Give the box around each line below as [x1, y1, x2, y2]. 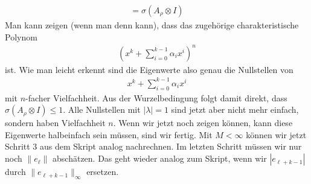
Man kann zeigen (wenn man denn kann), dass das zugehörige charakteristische [5, 19, 299, 31]
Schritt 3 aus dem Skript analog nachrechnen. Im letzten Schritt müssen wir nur [5, 140, 302, 153]
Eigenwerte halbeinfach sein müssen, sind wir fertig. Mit [5, 128, 213, 141]
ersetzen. [86, 165, 119, 178]
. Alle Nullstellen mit [63, 103, 141, 116]
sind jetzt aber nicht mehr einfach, [171, 103, 299, 116]
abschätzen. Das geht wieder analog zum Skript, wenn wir [53, 152, 267, 165]
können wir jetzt [246, 128, 307, 141]
